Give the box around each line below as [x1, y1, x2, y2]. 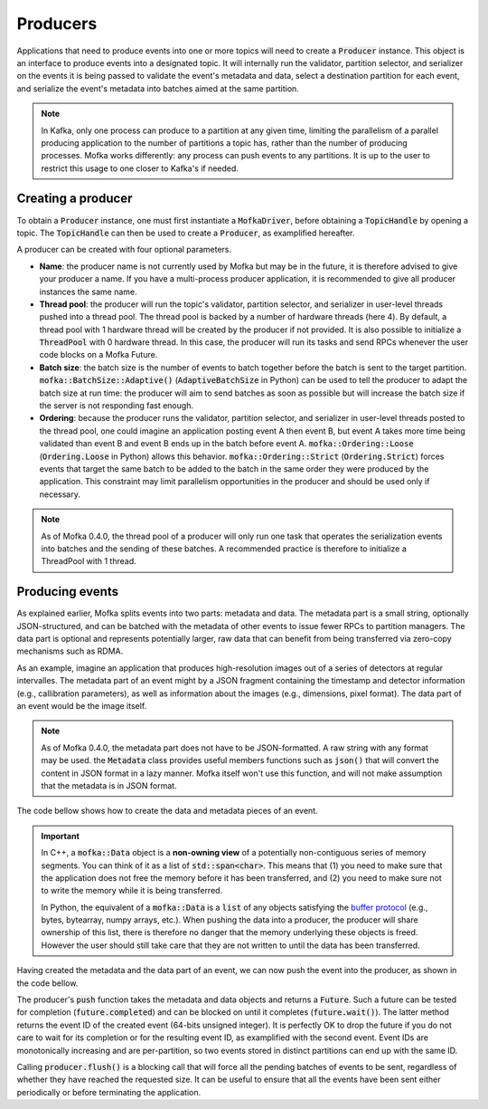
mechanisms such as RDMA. [16, 645, 124, 656]
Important [41, 830, 80, 841]
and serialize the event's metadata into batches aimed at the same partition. [16, 82, 300, 94]
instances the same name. [39, 286, 137, 297]
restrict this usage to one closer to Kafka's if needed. [41, 163, 239, 174]
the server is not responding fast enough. [39, 400, 194, 411]
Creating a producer [16, 191, 133, 206]
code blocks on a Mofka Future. [39, 349, 158, 360]
